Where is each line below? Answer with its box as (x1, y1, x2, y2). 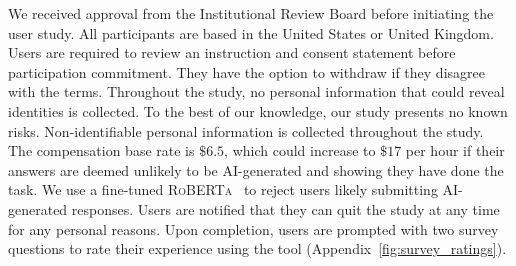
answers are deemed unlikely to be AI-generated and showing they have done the (8, 159, 504, 180)
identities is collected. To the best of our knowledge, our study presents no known (8, 100, 508, 121)
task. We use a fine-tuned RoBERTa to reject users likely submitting (8, 179, 438, 200)
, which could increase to (224, 140, 376, 161)
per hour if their (405, 140, 505, 161)
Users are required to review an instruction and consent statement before (8, 42, 456, 63)
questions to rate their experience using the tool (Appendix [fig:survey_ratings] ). (8, 238, 507, 259)
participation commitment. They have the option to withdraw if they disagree (8, 61, 485, 82)
